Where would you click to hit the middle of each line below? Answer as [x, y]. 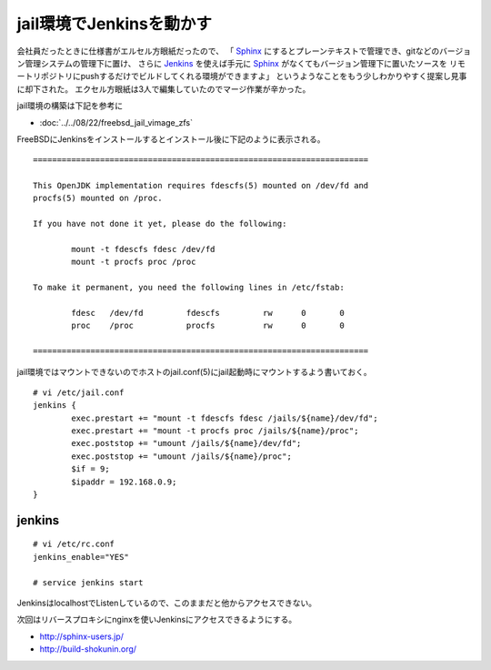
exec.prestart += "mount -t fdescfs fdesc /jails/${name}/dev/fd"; [225, 418]
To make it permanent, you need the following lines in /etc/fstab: [189, 288]
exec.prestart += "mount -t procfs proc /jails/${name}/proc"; [215, 431]
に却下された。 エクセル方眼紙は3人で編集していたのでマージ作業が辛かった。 [164, 89]
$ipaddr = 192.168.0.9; [124, 482]
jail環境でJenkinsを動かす [115, 24]
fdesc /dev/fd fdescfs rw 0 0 [208, 313]
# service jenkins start [88, 582]
